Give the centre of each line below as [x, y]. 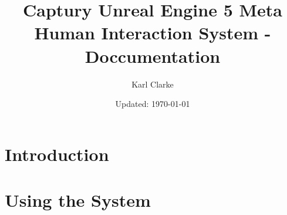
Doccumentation [153, 56]
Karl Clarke [153, 84]
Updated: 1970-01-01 [153, 104]
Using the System [78, 200]
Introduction [57, 154]
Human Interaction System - [153, 33]
